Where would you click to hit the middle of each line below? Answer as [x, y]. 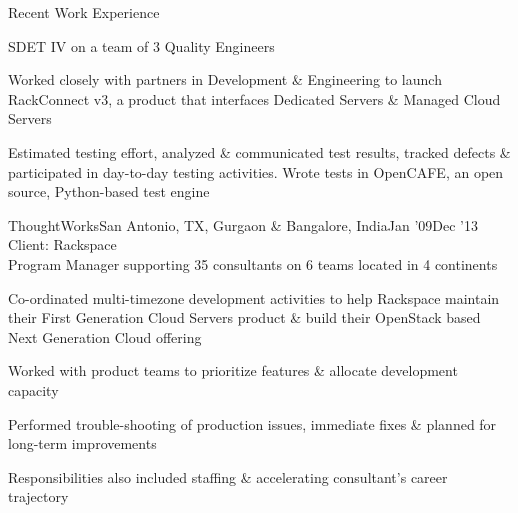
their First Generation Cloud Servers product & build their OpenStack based [244, 317]
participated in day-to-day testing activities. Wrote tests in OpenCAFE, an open [256, 171]
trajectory [38, 496]
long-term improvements [82, 443]
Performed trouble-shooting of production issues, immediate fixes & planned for [252, 423]
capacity [33, 389]
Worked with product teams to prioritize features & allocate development [233, 370]
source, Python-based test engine [109, 191]
